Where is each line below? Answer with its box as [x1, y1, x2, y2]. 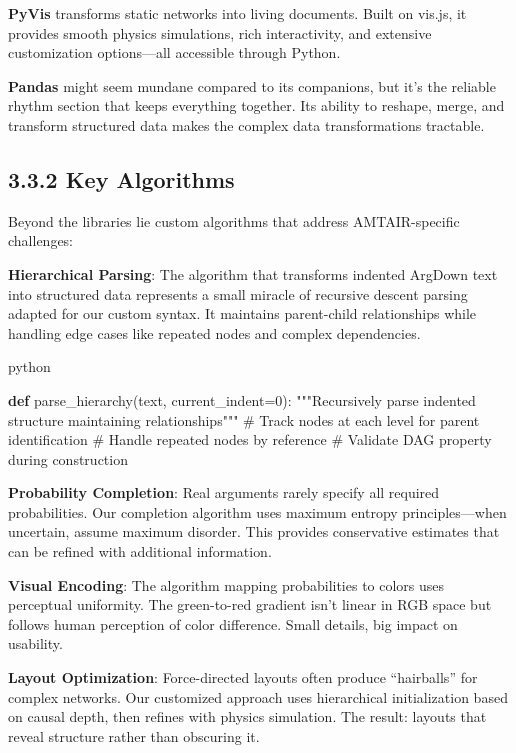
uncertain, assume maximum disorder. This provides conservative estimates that [8, 521, 500, 542]
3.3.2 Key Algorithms [8, 163, 235, 194]
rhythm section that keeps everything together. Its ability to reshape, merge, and [8, 95, 505, 116]
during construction [8, 448, 128, 469]
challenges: [8, 230, 74, 251]
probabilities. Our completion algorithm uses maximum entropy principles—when [8, 501, 507, 522]
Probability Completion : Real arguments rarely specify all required [8, 482, 440, 503]
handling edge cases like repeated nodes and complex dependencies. [8, 322, 421, 343]
